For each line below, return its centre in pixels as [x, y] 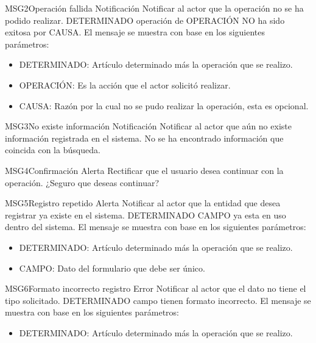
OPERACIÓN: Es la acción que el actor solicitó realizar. [125, 85]
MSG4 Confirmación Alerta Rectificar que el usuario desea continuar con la [144, 170]
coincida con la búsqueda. [53, 150]
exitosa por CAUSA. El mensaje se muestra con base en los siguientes [135, 32]
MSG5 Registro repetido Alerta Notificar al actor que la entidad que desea [143, 203]
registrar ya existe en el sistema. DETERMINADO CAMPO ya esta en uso [146, 215]
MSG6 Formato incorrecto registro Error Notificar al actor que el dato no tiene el [156, 288]
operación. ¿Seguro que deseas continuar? [82, 182]
